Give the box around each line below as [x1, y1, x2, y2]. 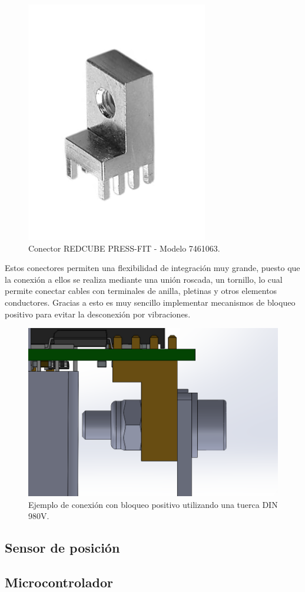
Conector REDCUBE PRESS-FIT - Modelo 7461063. [28, 242, 220, 254]
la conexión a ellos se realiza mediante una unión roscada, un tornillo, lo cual [5, 273, 283, 285]
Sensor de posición [5, 539, 120, 557]
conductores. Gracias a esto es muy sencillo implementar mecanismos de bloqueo [5, 296, 296, 308]
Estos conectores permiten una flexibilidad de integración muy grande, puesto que [5, 262, 300, 274]
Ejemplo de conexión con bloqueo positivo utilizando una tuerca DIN [28, 498, 278, 510]
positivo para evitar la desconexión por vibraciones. [5, 307, 191, 320]
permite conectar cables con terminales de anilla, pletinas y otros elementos [5, 285, 277, 297]
